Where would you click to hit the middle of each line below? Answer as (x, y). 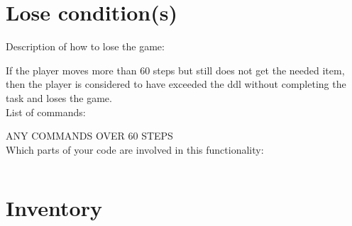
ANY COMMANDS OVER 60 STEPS (89, 136)
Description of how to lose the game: (85, 46)
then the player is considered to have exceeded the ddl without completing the (176, 84)
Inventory (54, 208)
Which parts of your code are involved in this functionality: (135, 149)
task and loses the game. (59, 97)
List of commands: (46, 112)
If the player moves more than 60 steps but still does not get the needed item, (175, 70)
